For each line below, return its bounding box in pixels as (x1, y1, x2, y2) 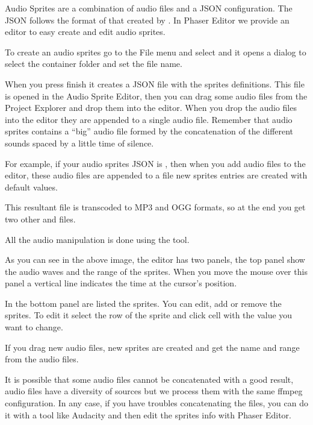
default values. (5, 180, 58, 193)
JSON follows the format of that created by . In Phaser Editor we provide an (5, 13, 290, 26)
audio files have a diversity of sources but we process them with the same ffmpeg (5, 385, 303, 397)
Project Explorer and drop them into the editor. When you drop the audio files (5, 101, 297, 114)
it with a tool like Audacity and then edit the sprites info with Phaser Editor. (5, 408, 291, 421)
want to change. (5, 321, 63, 333)
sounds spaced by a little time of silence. (5, 136, 154, 149)
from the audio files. (5, 353, 79, 365)
